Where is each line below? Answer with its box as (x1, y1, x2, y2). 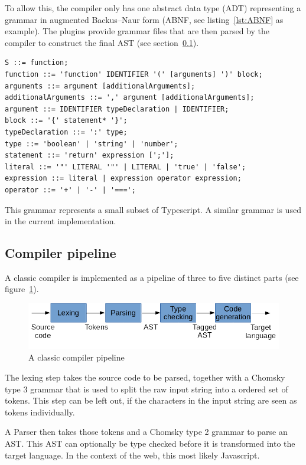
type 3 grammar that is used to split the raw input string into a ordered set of (5, 382, 288, 395)
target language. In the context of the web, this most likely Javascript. (5, 448, 260, 461)
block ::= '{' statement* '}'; (5, 116, 128, 125)
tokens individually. (5, 405, 75, 418)
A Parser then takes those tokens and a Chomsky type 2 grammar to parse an (5, 425, 288, 438)
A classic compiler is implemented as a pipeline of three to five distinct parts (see (5, 271, 299, 283)
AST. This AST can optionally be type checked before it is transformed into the (5, 437, 295, 449)
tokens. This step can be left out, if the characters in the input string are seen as (5, 394, 297, 407)
